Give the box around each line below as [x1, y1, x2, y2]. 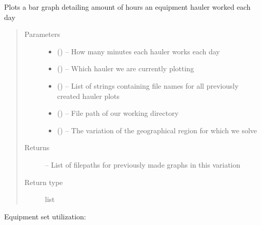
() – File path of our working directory [57, 108, 179, 118]
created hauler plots [57, 90, 120, 101]
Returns [24, 142, 50, 153]
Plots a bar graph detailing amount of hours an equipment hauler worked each [4, 2, 251, 12]
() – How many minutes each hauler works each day [57, 46, 220, 56]
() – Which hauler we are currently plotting [57, 63, 194, 74]
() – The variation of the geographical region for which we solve [57, 125, 257, 135]
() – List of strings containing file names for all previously [57, 80, 239, 91]
